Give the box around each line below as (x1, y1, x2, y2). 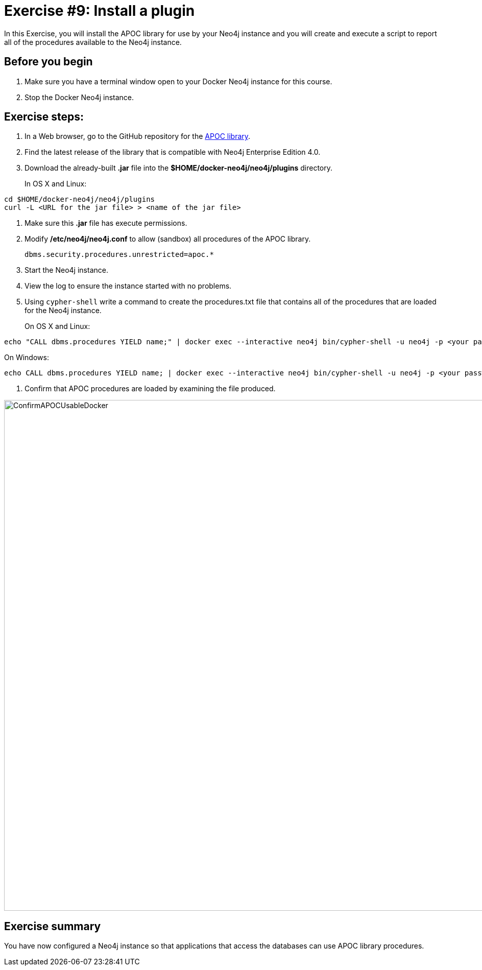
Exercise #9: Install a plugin (4, 2, 195, 19)
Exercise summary (4, 919, 101, 933)
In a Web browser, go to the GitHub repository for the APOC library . (25, 132, 251, 141)
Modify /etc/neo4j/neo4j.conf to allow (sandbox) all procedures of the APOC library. (25, 234, 311, 244)
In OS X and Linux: (25, 179, 87, 188)
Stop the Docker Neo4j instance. (25, 92, 134, 102)
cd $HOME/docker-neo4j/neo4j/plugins (4, 195, 155, 204)
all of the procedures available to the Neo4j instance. (4, 37, 182, 46)
